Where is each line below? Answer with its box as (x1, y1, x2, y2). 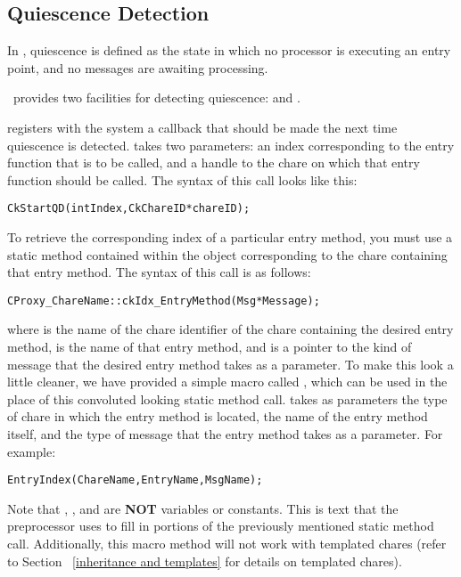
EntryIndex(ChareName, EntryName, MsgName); (7, 474, 263, 487)
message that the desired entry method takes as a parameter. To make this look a (7, 354, 454, 373)
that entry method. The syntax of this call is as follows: (7, 263, 311, 281)
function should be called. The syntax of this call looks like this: (7, 170, 358, 189)
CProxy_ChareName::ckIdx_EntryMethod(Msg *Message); (7, 294, 320, 307)
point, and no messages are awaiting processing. (7, 58, 268, 77)
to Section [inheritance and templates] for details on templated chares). (7, 551, 402, 570)
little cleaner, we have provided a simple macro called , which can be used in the (7, 372, 448, 391)
